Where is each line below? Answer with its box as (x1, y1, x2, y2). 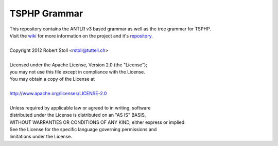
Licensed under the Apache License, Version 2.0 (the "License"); (9, 62, 148, 68)
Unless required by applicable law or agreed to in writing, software (9, 104, 151, 111)
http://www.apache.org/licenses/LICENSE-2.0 (9, 90, 107, 97)
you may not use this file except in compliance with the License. (9, 68, 145, 75)
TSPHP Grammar (9, 8, 83, 19)
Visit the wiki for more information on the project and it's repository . (9, 32, 153, 39)
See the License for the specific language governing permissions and (9, 126, 157, 133)
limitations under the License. (9, 134, 72, 140)
